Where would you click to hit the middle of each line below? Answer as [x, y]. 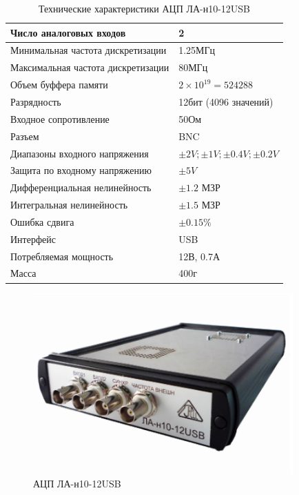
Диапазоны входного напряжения [80, 153]
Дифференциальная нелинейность [81, 187]
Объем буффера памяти [59, 85]
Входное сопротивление [60, 118]
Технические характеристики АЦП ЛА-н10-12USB [144, 8]
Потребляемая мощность [62, 256]
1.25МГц [197, 50]
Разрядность [36, 101]
